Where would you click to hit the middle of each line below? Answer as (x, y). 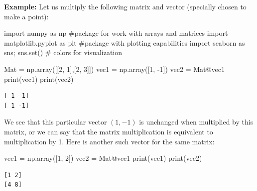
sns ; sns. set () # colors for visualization (63, 52)
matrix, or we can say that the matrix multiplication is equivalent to (109, 131)
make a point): (26, 16)
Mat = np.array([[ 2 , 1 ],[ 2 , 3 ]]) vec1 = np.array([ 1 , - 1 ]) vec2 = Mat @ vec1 (114, 69)
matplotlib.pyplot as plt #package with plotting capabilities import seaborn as (125, 42)
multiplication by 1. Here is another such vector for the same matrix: (109, 141)
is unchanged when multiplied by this (196, 122)
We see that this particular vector (56, 122)
